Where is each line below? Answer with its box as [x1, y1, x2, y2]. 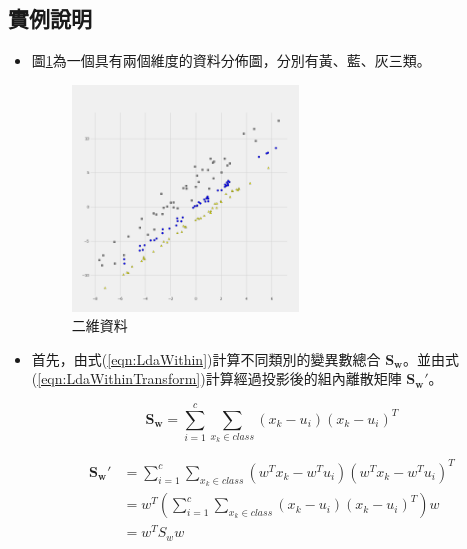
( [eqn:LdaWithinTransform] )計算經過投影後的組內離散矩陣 [31, 368, 402, 389]
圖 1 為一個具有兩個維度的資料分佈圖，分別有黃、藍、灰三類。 [31, 50, 431, 71]
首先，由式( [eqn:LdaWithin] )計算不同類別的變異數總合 [31, 348, 381, 369]
